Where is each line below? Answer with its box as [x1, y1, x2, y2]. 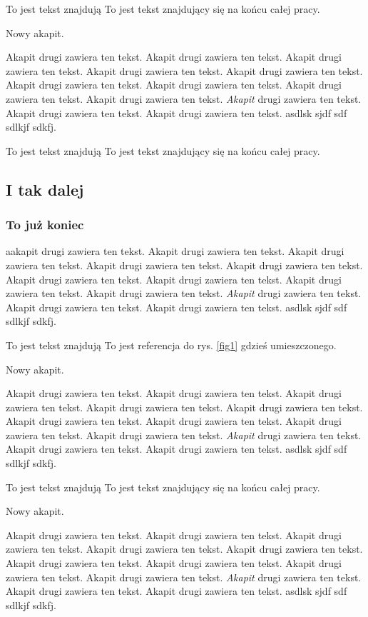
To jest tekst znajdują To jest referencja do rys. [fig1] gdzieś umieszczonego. [6, 337, 337, 352]
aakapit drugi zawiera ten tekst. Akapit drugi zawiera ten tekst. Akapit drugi [6, 244, 344, 259]
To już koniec [6, 216, 84, 234]
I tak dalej [6, 178, 84, 200]
